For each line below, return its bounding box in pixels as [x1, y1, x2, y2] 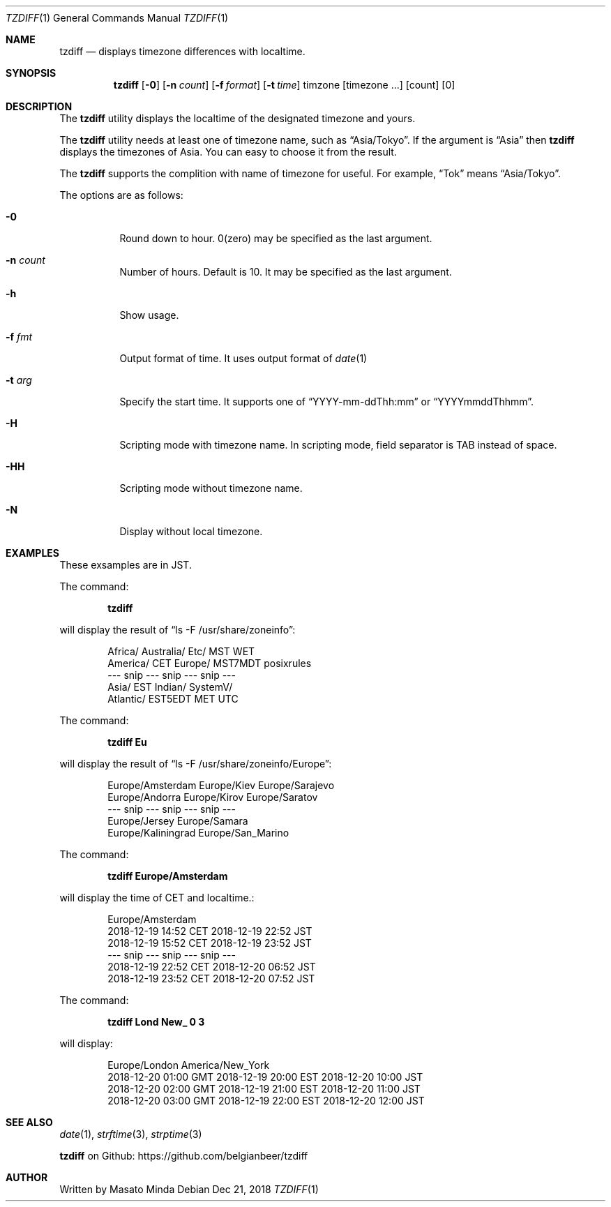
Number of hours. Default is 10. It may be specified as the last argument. [119, 266, 452, 278]
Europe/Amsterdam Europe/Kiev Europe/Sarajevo [107, 779, 335, 791]
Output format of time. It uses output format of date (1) [119, 352, 368, 364]
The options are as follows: [59, 189, 183, 201]
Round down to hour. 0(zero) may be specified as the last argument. [119, 232, 432, 244]
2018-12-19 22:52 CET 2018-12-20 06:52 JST [107, 961, 316, 973]
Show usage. [119, 309, 179, 321]
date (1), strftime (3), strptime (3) [59, 1128, 202, 1140]
